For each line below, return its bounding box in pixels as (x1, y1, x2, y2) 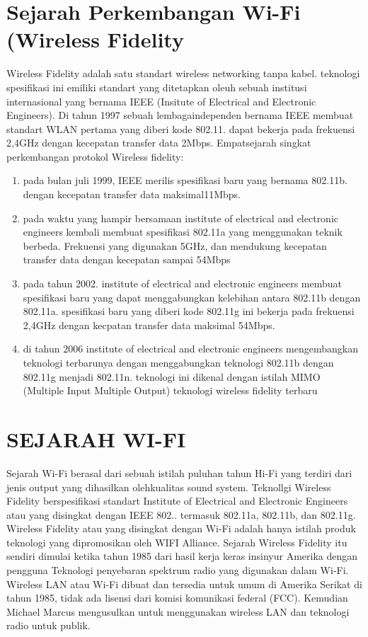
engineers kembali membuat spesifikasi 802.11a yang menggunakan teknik (23, 224, 343, 239)
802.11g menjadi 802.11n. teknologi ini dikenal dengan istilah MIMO (23, 369, 321, 384)
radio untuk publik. (6, 618, 91, 633)
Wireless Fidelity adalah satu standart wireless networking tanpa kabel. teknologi (6, 66, 360, 81)
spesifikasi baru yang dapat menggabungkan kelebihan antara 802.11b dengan (23, 289, 361, 304)
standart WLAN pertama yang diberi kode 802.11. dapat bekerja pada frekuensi (6, 121, 355, 136)
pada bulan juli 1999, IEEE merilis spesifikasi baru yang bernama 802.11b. (23, 173, 347, 188)
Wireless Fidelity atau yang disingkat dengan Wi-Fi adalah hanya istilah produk (6, 521, 356, 536)
